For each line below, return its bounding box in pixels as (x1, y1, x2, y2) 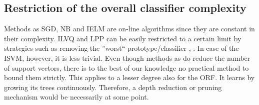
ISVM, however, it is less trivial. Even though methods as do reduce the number (4, 52, 250, 63)
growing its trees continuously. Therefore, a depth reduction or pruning (4, 82, 222, 92)
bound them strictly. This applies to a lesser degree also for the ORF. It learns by (4, 72, 255, 83)
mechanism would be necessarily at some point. (4, 92, 149, 102)
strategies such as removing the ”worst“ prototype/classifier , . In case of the (4, 43, 239, 53)
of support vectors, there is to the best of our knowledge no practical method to (4, 62, 249, 73)
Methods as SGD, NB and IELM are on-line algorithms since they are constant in (4, 23, 255, 34)
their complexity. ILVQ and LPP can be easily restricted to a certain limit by (4, 33, 241, 43)
